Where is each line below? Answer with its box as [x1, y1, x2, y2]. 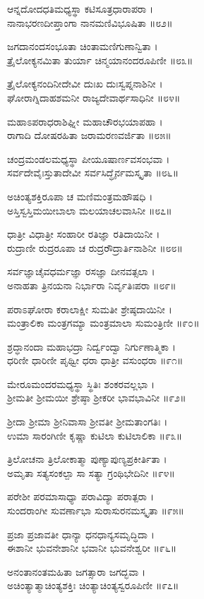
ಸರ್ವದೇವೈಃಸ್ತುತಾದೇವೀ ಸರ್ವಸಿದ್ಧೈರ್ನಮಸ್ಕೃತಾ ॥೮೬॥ [7, 165, 179, 180]
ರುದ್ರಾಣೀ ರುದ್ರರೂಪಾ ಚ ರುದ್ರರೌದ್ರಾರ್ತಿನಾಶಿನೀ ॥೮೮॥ [7, 240, 183, 255]
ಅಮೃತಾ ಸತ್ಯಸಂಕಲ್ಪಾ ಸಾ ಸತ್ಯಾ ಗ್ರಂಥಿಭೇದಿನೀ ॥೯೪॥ [7, 465, 175, 480]
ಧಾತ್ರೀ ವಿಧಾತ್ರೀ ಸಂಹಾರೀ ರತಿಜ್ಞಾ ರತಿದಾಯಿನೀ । [7, 226, 160, 241]
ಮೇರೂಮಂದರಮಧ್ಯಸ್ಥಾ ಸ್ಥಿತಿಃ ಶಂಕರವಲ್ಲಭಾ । [7, 376, 155, 391]
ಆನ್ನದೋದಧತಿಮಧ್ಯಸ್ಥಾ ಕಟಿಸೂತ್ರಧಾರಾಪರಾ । [7, 1, 154, 16]
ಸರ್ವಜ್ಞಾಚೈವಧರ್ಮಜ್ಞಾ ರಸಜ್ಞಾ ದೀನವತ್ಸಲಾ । [7, 264, 155, 279]
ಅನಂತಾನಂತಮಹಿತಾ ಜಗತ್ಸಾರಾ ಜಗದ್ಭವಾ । [7, 564, 146, 579]
